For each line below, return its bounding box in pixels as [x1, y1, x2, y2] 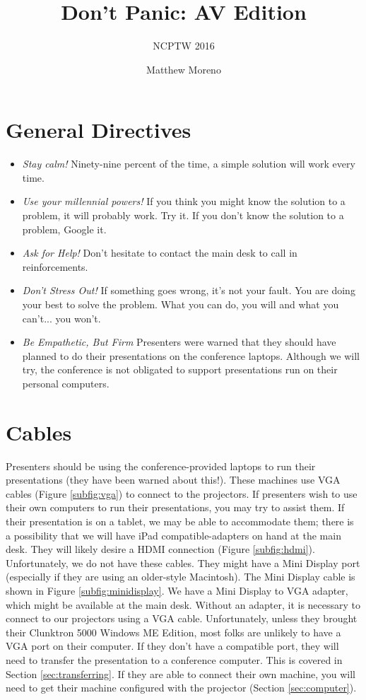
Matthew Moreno [146, 62, 221, 76]
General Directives [6, 115, 191, 144]
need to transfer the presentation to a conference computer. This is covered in [6, 653, 343, 667]
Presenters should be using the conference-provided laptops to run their [6, 458, 316, 473]
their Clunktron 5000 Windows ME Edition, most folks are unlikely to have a [6, 624, 341, 639]
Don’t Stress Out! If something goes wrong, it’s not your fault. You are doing [22, 283, 355, 298]
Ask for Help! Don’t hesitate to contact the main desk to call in [22, 245, 297, 260]
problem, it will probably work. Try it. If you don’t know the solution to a [22, 208, 344, 223]
